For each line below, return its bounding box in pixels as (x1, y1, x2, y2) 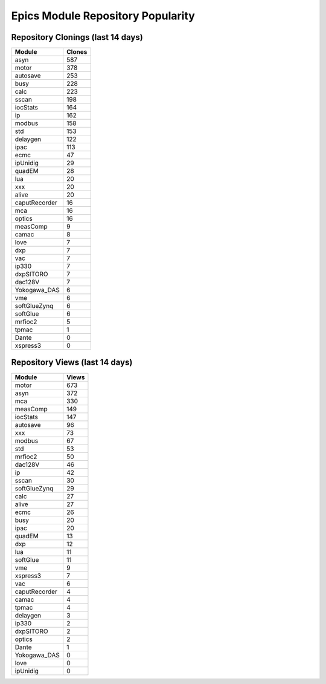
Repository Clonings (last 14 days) (11, 32, 143, 42)
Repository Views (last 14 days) (11, 357, 133, 368)
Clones (66, 48, 88, 56)
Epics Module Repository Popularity (11, 9, 196, 22)
